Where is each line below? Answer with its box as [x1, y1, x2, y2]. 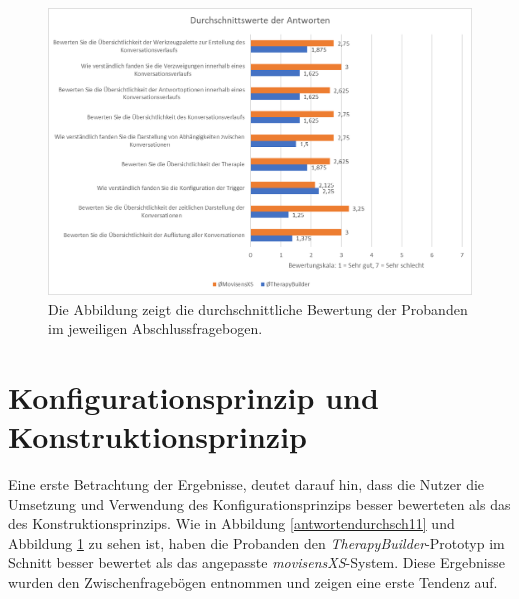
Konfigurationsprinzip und [8, 376, 379, 417]
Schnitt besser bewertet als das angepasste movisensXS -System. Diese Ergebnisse [8, 552, 505, 573]
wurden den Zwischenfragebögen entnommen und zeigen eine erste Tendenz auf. [8, 572, 498, 592]
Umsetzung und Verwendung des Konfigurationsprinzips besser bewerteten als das [8, 493, 511, 514]
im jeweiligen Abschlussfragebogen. [48, 318, 263, 339]
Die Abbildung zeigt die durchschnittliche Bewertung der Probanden [48, 298, 468, 319]
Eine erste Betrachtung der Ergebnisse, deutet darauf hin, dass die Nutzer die [8, 474, 485, 495]
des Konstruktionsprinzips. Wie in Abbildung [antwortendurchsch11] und [8, 513, 455, 534]
